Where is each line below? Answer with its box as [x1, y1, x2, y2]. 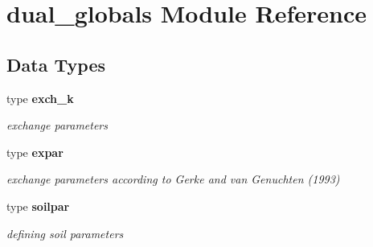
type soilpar [6, 197, 70, 214]
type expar [6, 143, 64, 160]
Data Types [6, 51, 105, 76]
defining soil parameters [6, 224, 124, 241]
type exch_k [6, 89, 74, 106]
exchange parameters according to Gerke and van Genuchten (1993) [6, 171, 340, 187]
